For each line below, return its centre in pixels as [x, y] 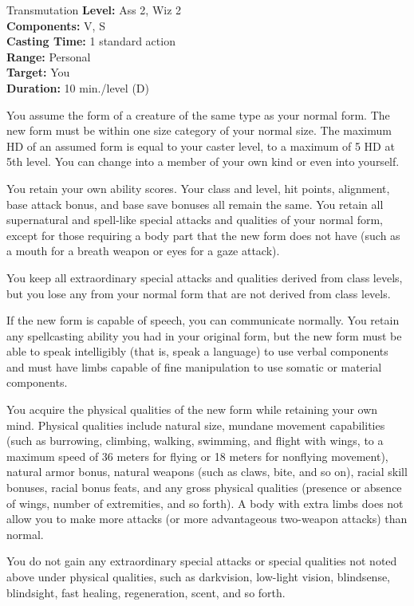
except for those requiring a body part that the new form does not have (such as [203, 235]
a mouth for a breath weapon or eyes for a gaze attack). [143, 251]
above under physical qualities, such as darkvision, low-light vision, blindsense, [199, 576]
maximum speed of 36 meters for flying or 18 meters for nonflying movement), [197, 456]
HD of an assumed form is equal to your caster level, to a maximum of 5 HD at [201, 146]
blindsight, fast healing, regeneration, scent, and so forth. [146, 592]
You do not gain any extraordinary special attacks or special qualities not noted [202, 561]
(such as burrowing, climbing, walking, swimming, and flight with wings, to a [195, 441]
